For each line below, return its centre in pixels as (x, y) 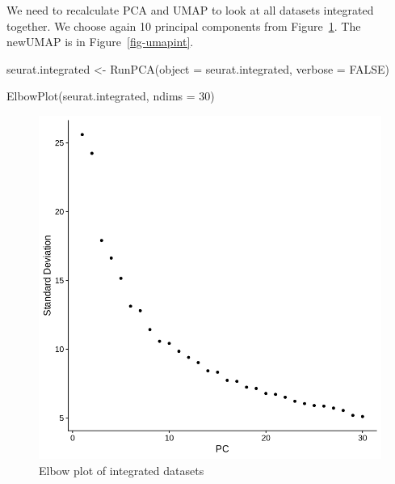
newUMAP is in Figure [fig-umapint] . (100, 42)
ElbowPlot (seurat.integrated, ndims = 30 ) (111, 96)
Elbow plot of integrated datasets (122, 470)
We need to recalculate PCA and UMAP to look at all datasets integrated (190, 10)
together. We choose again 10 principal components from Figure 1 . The (184, 25)
